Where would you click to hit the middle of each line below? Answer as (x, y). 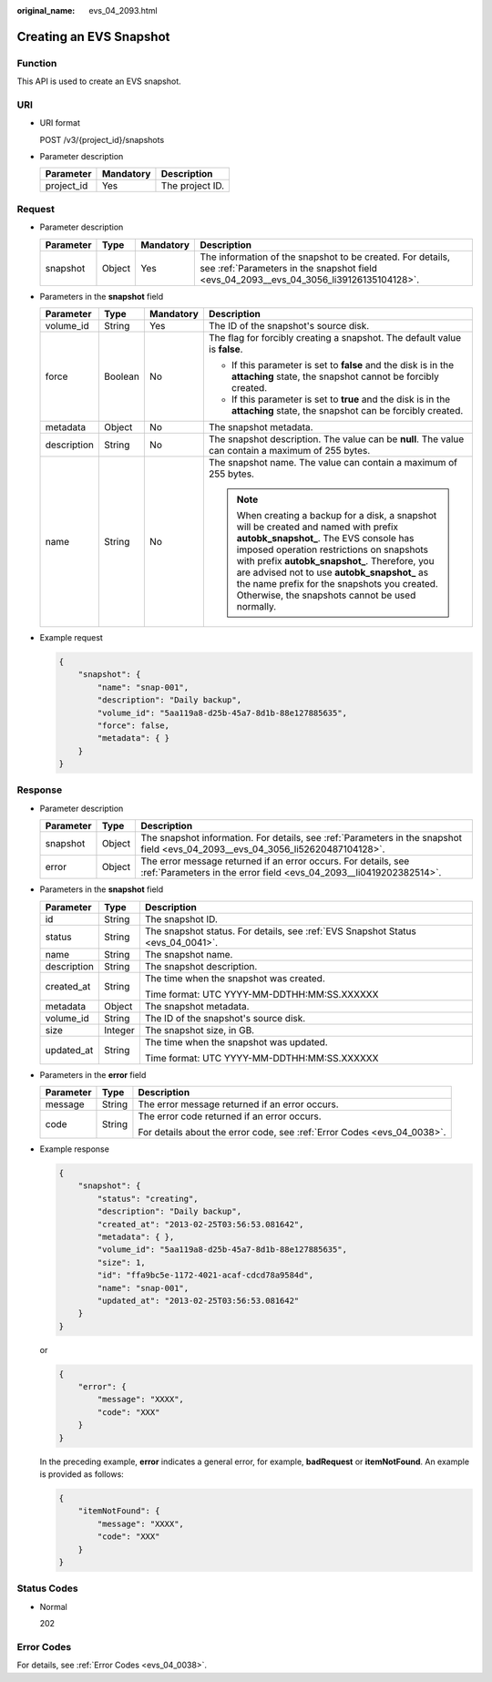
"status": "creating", (148, 1199)
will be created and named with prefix (318, 527)
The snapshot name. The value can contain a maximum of (333, 462)
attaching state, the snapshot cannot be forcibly (335, 376)
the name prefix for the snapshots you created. (338, 584)
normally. (256, 606)
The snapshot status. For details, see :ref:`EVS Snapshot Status (280, 931)
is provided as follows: (82, 1474)
